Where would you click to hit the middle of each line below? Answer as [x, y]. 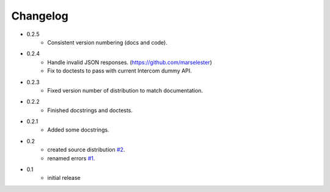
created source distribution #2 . [86, 150]
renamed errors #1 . [71, 158]
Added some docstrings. [78, 130]
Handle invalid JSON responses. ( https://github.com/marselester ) [130, 62]
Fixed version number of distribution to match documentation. [125, 90]
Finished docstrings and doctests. [90, 110]
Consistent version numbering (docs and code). [108, 42]
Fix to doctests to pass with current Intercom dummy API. [119, 71]
